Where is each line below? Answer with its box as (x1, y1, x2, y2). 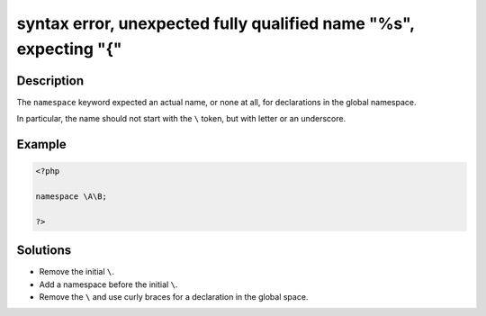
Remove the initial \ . (39, 266, 114, 277)
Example (16, 137, 67, 152)
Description (16, 73, 85, 88)
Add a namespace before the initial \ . (39, 279, 178, 290)
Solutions (16, 243, 72, 258)
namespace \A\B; (35, 192, 108, 202)
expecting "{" (16, 39, 122, 59)
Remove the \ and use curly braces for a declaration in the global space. (39, 292, 309, 302)
